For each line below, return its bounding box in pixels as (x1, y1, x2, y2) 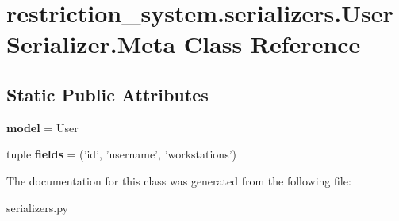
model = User (6, 119, 79, 135)
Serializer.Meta (6, 28, 176, 60)
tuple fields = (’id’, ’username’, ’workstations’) (6, 146, 236, 162)
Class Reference (183, 28, 361, 60)
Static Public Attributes (6, 82, 209, 106)
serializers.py (6, 199, 69, 215)
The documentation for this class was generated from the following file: (6, 172, 351, 189)
